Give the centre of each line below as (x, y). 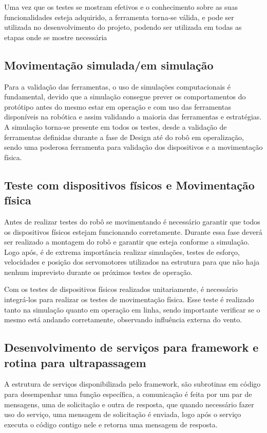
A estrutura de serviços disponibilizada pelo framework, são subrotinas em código (132, 384)
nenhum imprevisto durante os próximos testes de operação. (98, 272)
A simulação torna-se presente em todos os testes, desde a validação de (116, 126)
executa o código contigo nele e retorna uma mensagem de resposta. (111, 424)
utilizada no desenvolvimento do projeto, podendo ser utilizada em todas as (123, 27)
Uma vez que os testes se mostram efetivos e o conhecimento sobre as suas (121, 7)
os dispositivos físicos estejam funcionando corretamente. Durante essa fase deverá (133, 231)
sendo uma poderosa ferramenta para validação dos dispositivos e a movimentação (133, 147)
